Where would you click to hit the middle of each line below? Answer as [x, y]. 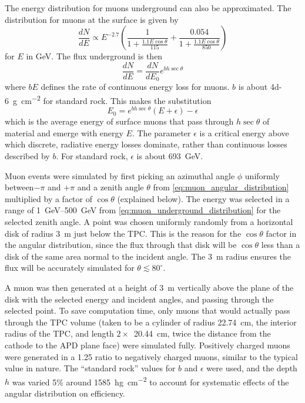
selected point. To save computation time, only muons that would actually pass [148, 310]
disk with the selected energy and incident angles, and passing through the [139, 299]
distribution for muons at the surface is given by [92, 19]
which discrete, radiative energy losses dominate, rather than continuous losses [146, 144]
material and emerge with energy [64, 132]
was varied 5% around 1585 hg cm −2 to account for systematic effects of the [150, 381]
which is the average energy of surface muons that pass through [119, 121]
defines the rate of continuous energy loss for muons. [135, 87]
